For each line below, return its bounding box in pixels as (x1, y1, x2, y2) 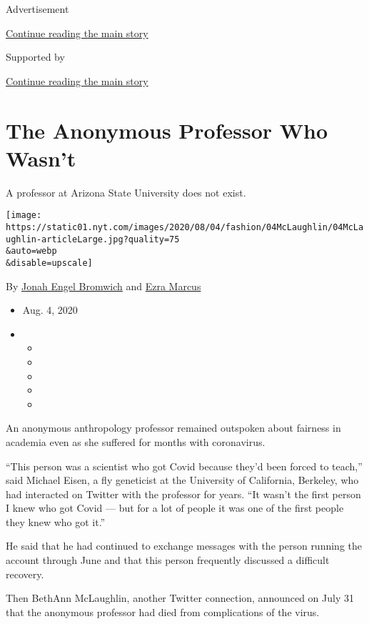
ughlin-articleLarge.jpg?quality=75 (6, 234, 180, 244)
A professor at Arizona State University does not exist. (6, 184, 246, 199)
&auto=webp (6, 246, 57, 257)
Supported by (6, 49, 65, 64)
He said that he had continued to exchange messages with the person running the (6, 538, 362, 553)
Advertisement (6, 1, 69, 16)
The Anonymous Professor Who (6, 115, 328, 144)
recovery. (6, 566, 44, 581)
